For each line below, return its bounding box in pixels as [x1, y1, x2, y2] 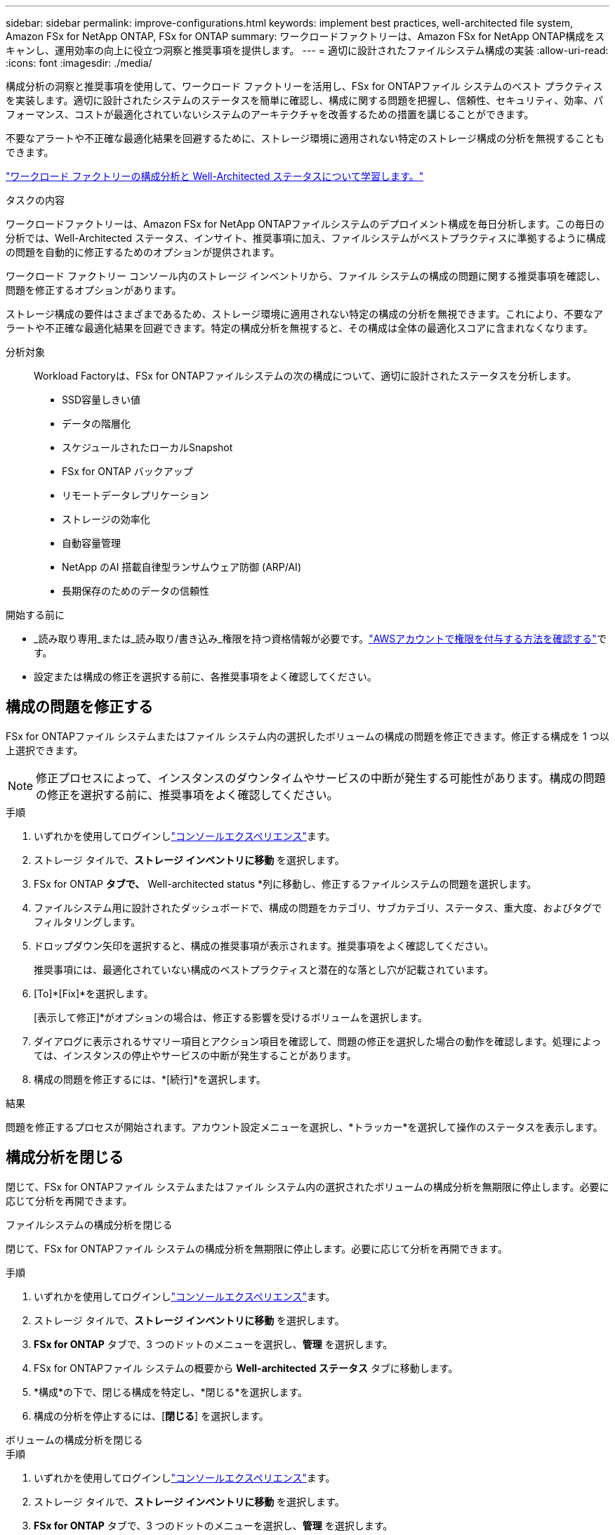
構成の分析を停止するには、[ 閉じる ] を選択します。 [34, 1409, 269, 1422]
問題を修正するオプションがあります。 [6, 284, 182, 296]
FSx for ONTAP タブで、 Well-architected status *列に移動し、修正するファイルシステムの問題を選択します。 [34, 877, 537, 890]
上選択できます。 [6, 744, 84, 756]
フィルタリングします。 [34, 915, 141, 928]
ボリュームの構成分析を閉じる [6, 1433, 143, 1446]
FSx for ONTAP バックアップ [62, 465, 193, 477]
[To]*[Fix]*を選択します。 [34, 987, 154, 999]
